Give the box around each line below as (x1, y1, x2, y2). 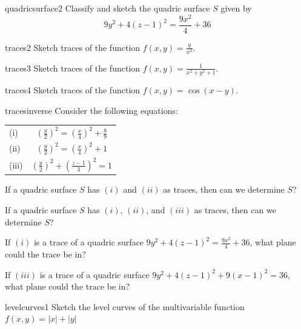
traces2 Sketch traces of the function (5, 41, 141, 53)
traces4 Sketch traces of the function (5, 84, 141, 96)
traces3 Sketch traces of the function (5, 61, 141, 74)
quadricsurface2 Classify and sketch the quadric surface (5, 2, 210, 14)
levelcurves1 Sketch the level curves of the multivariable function (5, 300, 245, 313)
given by (220, 2, 252, 14)
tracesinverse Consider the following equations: (5, 104, 178, 116)
